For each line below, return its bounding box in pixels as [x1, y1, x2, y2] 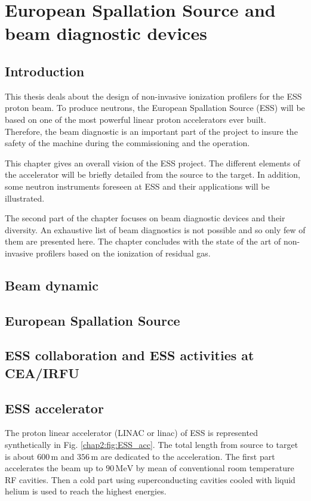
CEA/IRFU [5, 363, 79, 382]
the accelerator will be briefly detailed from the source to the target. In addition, [5, 168, 300, 181]
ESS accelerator [5, 398, 104, 417]
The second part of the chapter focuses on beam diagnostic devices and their [5, 212, 285, 224]
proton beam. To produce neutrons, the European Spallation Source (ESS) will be [5, 101, 305, 114]
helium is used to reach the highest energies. [5, 485, 167, 497]
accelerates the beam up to [5, 462, 103, 474]
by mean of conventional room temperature [136, 462, 294, 474]
